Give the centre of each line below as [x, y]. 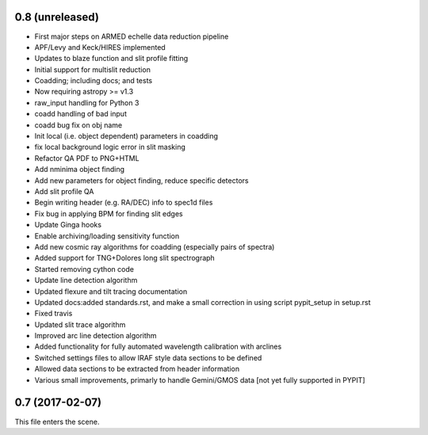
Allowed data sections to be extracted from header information [137, 369]
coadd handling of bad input [80, 114]
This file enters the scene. [57, 422]
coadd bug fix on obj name [78, 125]
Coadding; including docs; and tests [94, 81]
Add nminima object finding [80, 170]
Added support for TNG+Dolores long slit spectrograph [125, 258]
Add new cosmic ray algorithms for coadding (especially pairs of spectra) [155, 246]
